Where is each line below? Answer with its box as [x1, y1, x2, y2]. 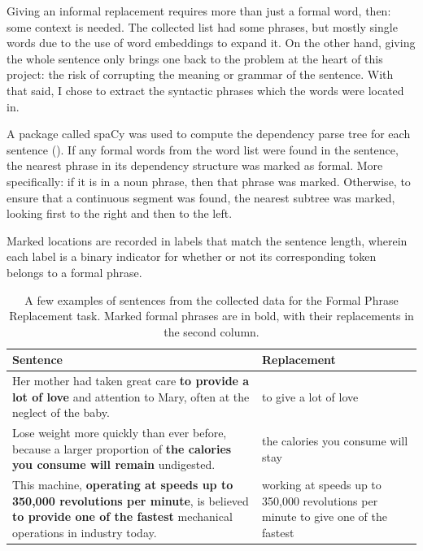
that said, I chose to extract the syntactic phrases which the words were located [7, 81, 404, 98]
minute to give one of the [262, 508, 388, 525]
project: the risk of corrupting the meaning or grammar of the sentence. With [7, 66, 394, 83]
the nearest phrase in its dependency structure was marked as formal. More [7, 157, 383, 174]
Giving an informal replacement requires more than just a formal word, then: [7, 2, 391, 19]
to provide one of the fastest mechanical [12, 508, 233, 525]
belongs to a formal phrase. [7, 263, 142, 280]
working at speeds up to [262, 476, 382, 493]
